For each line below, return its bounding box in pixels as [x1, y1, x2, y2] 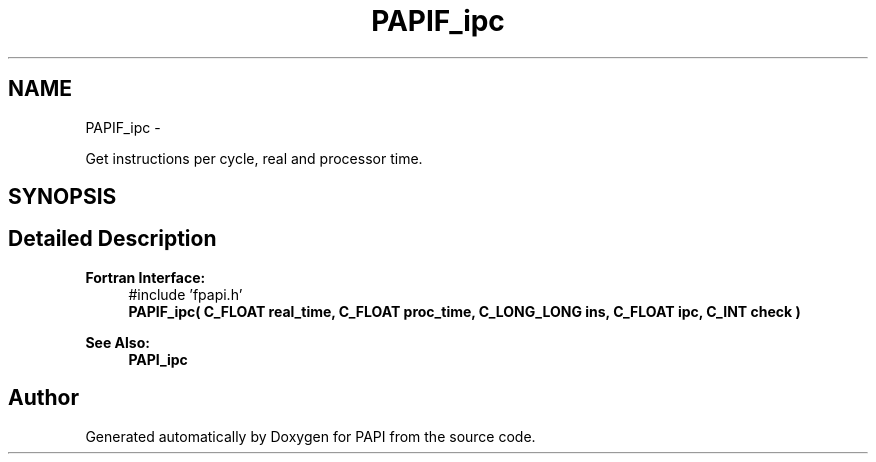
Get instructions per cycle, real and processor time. [85, 149, 423, 167]
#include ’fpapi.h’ [128, 285, 243, 303]
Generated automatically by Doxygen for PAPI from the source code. [85, 427, 536, 445]
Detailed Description [8, 226, 217, 252]
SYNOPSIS [8, 184, 117, 210]
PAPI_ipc [128, 350, 188, 368]
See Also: [85, 333, 150, 351]
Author [8, 385, 79, 411]
